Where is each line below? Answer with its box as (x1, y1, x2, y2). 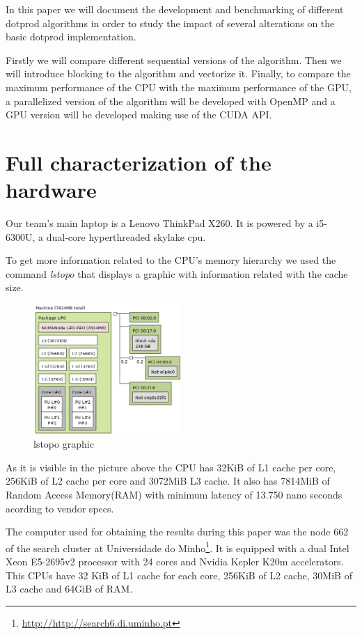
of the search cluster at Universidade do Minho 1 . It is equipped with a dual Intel (6, 538, 349, 555)
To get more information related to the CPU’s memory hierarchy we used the (6, 253, 336, 267)
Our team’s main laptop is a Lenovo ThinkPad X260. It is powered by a (6, 216, 313, 230)
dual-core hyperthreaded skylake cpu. (46, 229, 206, 244)
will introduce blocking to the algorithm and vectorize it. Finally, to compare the (6, 66, 351, 81)
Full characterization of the (6, 148, 271, 176)
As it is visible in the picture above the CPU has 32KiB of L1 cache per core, (6, 460, 336, 474)
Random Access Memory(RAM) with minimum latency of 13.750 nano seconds (6, 487, 343, 502)
